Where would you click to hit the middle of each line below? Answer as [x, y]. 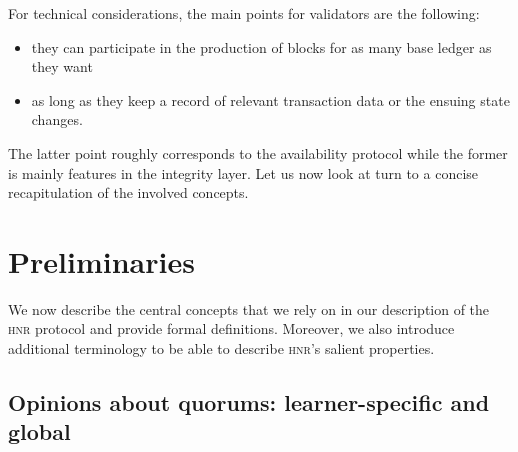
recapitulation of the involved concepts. [128, 192]
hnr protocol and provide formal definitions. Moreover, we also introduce [231, 328]
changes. [57, 119]
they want [62, 66]
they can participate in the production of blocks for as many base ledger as [261, 46]
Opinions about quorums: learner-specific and [249, 402]
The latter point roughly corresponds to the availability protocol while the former [258, 152]
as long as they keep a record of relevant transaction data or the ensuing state [270, 99]
